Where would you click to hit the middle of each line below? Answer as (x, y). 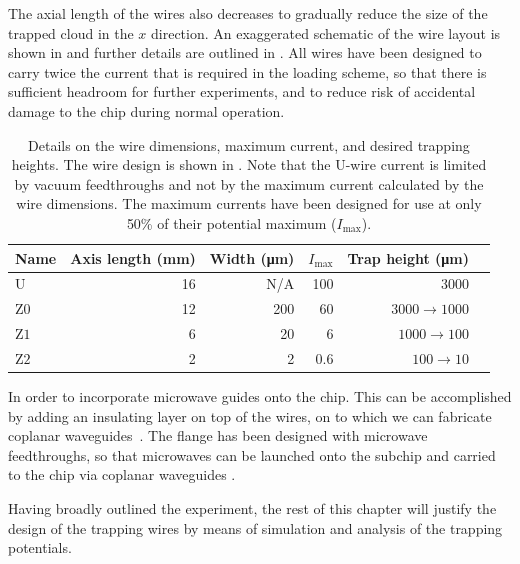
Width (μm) (252, 257)
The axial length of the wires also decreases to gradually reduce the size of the (248, 13)
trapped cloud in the (71, 32)
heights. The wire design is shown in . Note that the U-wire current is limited (249, 164)
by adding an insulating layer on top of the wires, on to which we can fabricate (250, 415)
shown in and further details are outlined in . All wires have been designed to (245, 52)
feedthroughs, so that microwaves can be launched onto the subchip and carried (252, 454)
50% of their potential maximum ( (231, 222)
